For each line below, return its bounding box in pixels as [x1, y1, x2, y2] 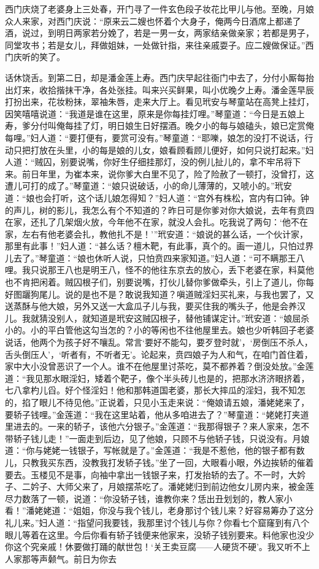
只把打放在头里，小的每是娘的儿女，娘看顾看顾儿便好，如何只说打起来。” [13, 143, 306, 156]
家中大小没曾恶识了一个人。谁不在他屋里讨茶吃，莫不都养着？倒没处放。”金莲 [5, 360, 314, 373]
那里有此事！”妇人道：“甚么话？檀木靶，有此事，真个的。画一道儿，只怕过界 [5, 239, 314, 252]
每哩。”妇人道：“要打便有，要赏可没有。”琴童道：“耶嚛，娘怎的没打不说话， [5, 131, 305, 144]
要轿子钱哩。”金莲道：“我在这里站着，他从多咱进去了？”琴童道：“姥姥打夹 [5, 408, 301, 420]
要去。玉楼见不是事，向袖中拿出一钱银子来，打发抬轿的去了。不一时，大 [5, 468, 297, 481]
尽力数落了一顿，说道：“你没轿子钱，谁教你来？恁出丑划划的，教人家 [5, 492, 284, 505]
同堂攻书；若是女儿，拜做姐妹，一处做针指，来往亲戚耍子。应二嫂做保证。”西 [5, 38, 314, 51]
